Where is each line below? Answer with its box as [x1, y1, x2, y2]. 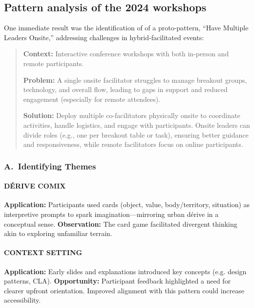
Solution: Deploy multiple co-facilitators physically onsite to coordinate [23, 110, 240, 120]
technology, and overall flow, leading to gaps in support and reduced [23, 84, 228, 95]
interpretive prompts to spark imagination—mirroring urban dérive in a [4, 209, 219, 219]
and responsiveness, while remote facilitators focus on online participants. [23, 139, 243, 149]
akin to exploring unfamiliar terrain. [4, 228, 112, 238]
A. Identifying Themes [4, 160, 96, 172]
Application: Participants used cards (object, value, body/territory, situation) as [4, 199, 250, 210]
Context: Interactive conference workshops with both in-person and [23, 48, 229, 59]
